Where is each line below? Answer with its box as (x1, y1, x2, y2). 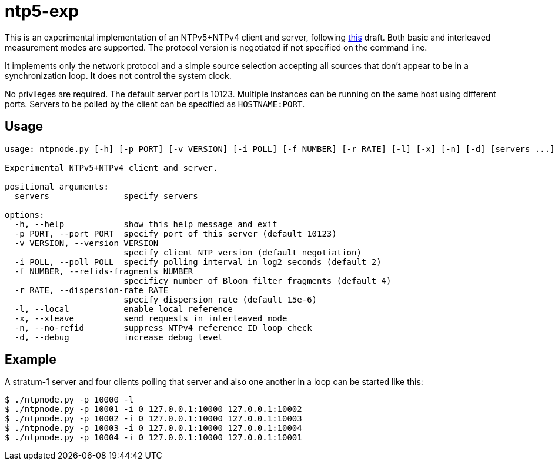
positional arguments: (5, 181, 109, 191)
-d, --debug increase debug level (14, 332, 223, 342)
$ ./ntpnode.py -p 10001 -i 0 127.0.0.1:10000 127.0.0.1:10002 (5, 404, 302, 414)
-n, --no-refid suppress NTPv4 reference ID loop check (14, 323, 312, 333)
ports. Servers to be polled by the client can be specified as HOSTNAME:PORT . (5, 98, 305, 109)
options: (5, 210, 45, 220)
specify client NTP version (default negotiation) (123, 247, 362, 257)
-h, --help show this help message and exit (14, 219, 277, 229)
